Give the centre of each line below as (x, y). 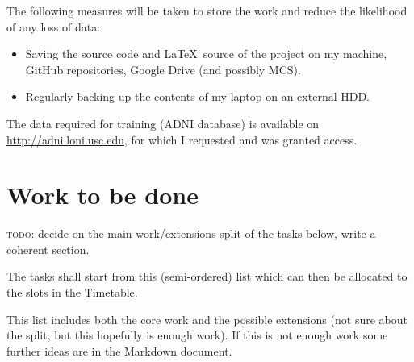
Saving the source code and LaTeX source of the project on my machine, (206, 54)
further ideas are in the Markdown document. (119, 350)
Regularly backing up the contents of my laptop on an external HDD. (197, 96)
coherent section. (48, 249)
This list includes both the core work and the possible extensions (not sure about (207, 319)
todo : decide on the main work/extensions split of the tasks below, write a (191, 233)
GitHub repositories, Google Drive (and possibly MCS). (163, 69)
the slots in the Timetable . (72, 292)
